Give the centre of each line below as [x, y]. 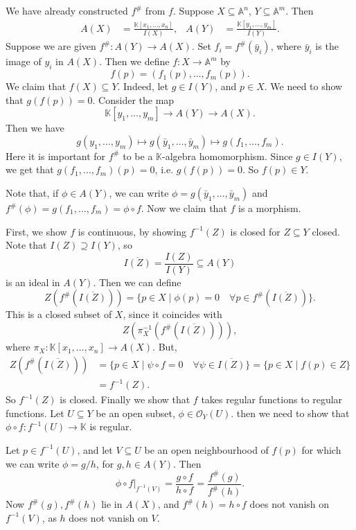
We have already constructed [67, 10]
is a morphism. [270, 208]
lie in [112, 504]
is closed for [255, 231]
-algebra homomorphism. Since [228, 156]
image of [24, 61]
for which [321, 449]
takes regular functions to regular [272, 399]
